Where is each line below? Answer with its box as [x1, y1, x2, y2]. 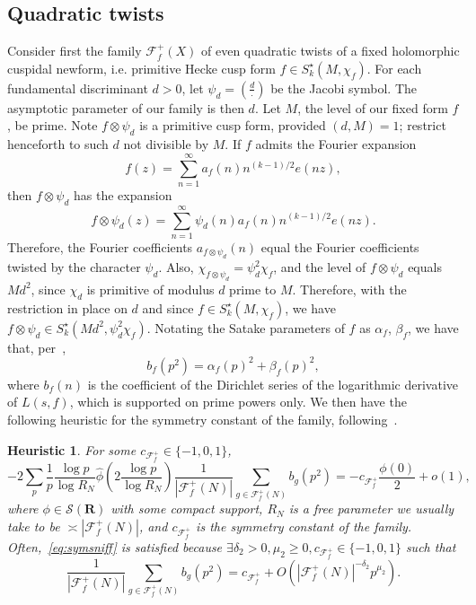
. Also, [158, 258, 194, 276]
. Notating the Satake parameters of [146, 318, 345, 337]
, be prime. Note [7, 116, 98, 135]
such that [405, 537, 456, 556]
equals [408, 258, 442, 276]
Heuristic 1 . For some [7, 440, 137, 459]
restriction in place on [7, 298, 128, 317]
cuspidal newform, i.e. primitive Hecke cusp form [7, 58, 276, 77]
